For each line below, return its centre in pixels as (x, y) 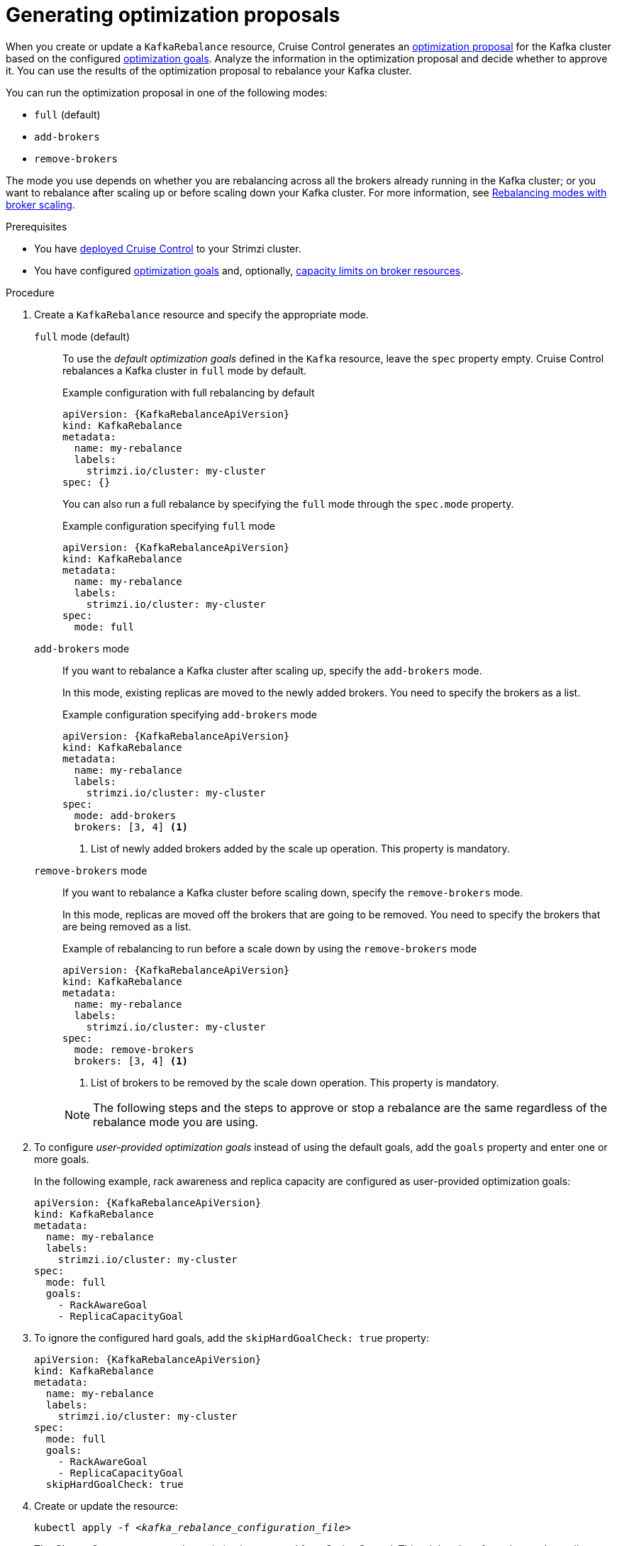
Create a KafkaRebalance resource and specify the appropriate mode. (201, 314)
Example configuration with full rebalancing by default (189, 392)
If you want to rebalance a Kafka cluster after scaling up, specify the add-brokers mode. (272, 670)
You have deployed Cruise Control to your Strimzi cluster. (168, 248)
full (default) (67, 114)
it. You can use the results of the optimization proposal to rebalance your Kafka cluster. (209, 70)
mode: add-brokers (125, 815)
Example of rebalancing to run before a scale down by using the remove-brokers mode (270, 948)
